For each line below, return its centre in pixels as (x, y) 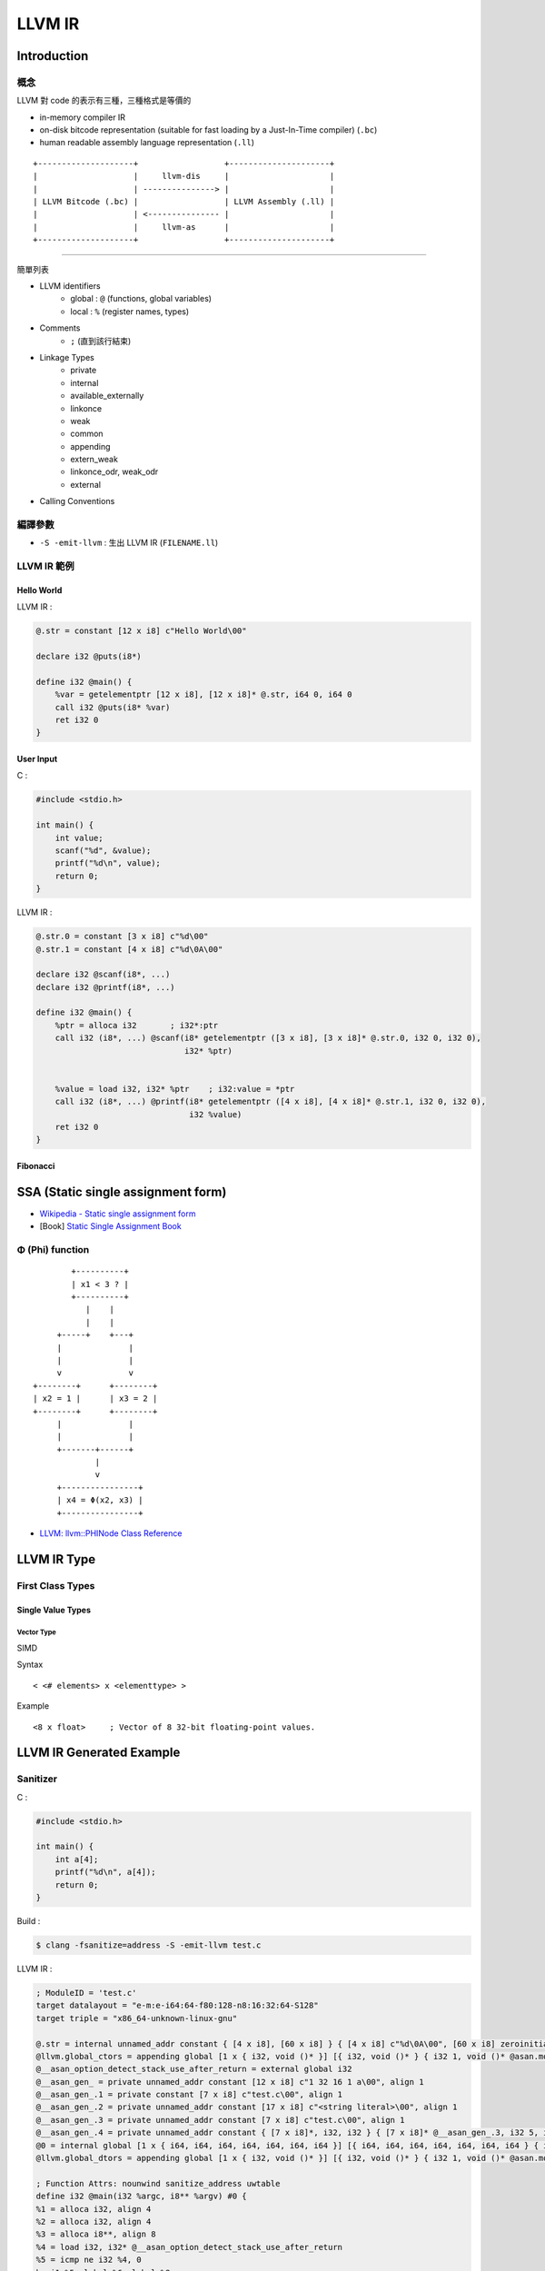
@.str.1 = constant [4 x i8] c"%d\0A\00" (129, 949)
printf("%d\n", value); (108, 863)
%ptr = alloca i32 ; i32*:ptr (136, 1025)
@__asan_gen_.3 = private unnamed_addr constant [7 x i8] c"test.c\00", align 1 (220, 2120)
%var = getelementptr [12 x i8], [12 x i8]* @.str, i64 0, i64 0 (203, 694)
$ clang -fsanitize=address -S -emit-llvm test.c (149, 1945)
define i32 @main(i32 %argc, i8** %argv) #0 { (141, 2197)
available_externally (107, 396)
